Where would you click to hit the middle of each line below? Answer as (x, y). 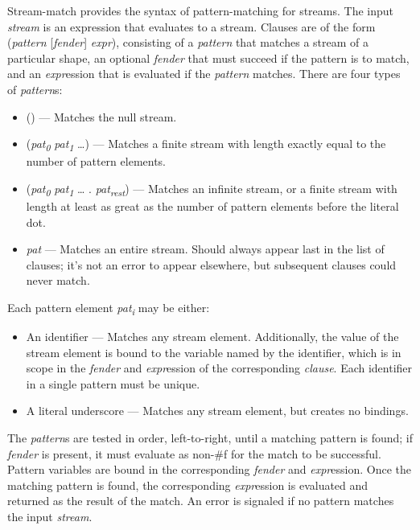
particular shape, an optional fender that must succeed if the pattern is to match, (208, 58)
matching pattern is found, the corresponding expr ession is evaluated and (188, 485)
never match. (58, 280)
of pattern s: (35, 89)
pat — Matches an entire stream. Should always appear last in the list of (205, 249)
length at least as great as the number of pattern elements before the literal (212, 206)
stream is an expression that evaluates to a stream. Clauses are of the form (191, 26)
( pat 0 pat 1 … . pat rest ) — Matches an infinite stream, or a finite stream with (212, 189)
